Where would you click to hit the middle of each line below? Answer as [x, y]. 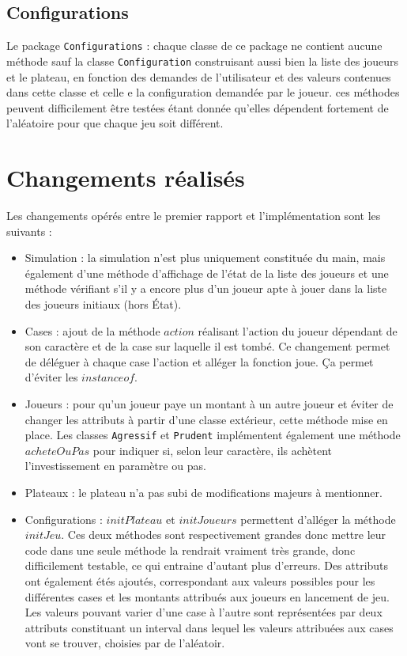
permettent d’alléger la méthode [318, 519]
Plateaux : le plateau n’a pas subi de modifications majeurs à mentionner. [203, 492]
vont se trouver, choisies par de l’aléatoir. [125, 643]
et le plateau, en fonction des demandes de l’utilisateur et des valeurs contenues [199, 76]
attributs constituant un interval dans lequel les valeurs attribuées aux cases [209, 627]
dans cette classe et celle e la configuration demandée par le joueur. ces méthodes [203, 92]
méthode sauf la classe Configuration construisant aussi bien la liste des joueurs [203, 61]
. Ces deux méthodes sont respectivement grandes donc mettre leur [224, 535]
